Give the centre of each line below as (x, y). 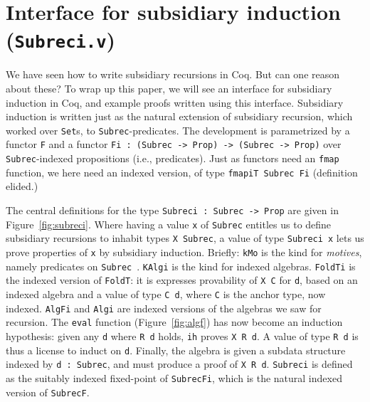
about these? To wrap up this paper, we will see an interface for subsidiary (169, 89)
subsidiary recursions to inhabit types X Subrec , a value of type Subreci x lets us (185, 238)
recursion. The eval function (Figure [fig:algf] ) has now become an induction (174, 322)
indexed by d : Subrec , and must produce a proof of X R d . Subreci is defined (179, 364)
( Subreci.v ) (61, 39)
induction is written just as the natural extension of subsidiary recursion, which (179, 116)
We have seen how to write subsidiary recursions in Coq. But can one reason (173, 74)
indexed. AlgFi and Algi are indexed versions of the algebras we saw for (164, 308)
